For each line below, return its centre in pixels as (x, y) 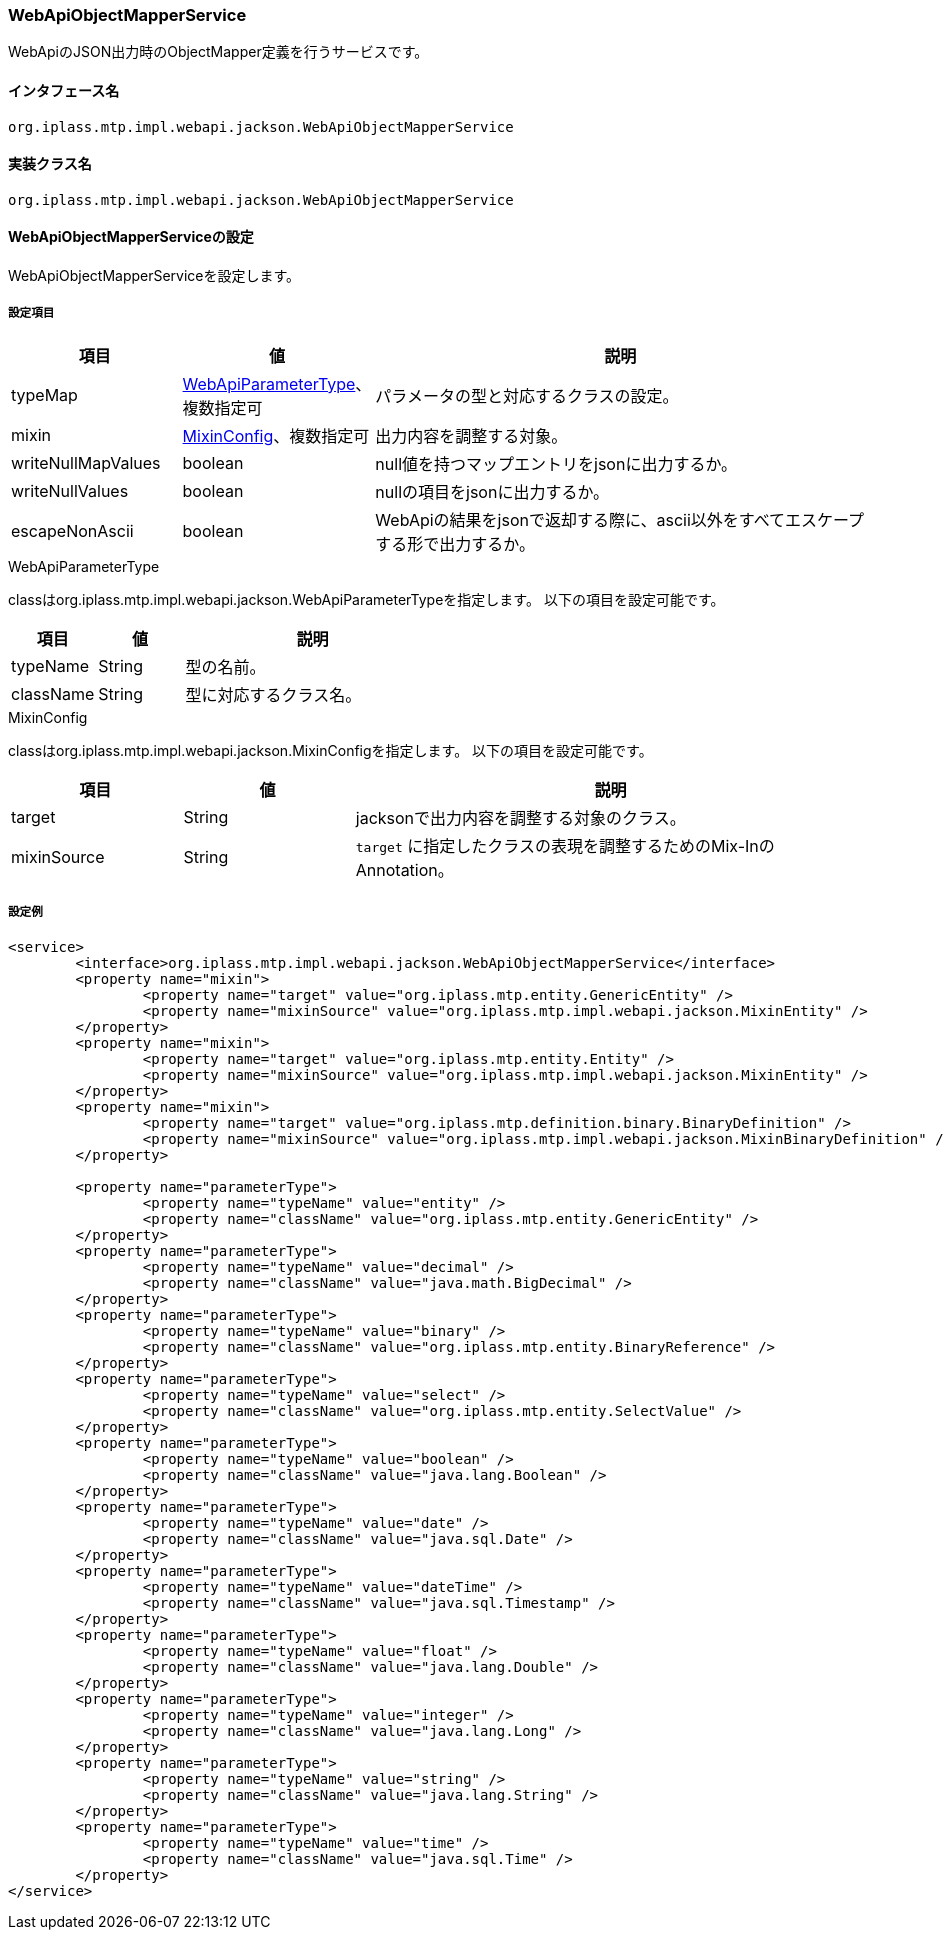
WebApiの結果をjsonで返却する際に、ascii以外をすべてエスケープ (620, 519)
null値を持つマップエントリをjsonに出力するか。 (556, 463)
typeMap (44, 394)
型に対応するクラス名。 (273, 694)
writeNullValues (70, 490)
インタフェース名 (64, 90)
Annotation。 (404, 869)
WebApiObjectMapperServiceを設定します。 (154, 276)
